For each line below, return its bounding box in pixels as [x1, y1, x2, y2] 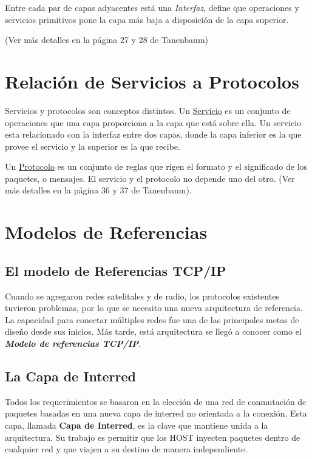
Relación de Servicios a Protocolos [5, 69, 299, 93]
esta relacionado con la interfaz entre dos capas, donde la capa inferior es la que [5, 128, 302, 141]
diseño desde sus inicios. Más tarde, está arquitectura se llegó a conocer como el [5, 325, 302, 338]
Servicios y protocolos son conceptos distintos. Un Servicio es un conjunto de [5, 104, 291, 116]
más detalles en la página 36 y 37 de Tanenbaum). [5, 184, 192, 196]
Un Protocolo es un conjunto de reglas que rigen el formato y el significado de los [5, 160, 308, 173]
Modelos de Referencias [5, 219, 208, 244]
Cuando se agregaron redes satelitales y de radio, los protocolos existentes [5, 289, 279, 302]
